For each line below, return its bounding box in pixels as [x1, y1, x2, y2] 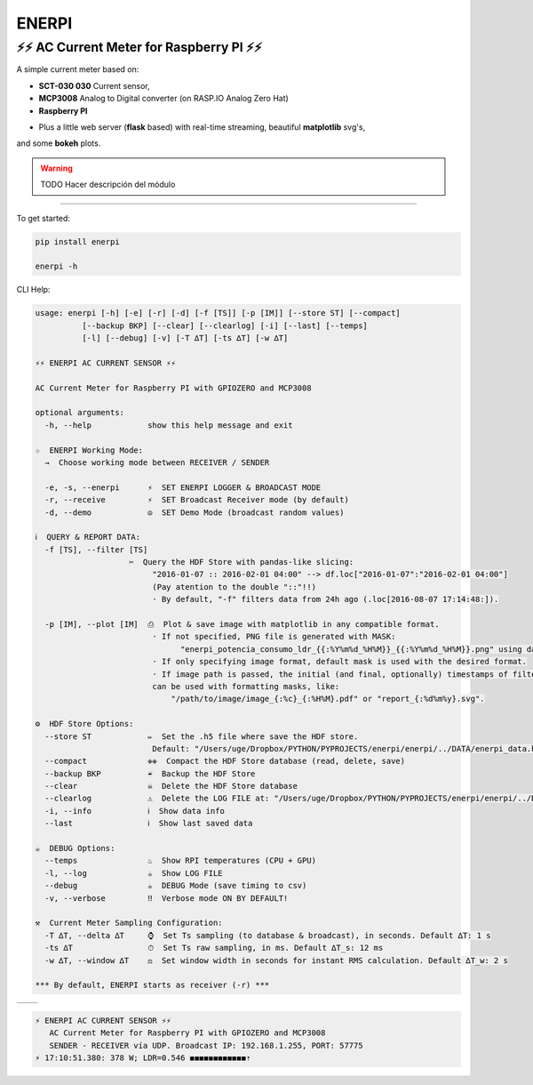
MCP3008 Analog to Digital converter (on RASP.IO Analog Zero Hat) [38, 93, 289, 104]
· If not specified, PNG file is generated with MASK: [152, 631, 396, 642]
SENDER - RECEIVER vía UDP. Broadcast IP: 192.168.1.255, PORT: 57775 [49, 1041, 363, 1050]
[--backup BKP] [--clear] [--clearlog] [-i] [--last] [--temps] [81, 320, 369, 331]
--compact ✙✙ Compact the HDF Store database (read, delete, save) [44, 756, 406, 767]
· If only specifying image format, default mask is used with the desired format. [152, 656, 528, 667]
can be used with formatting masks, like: [152, 681, 340, 691]
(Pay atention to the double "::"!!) [152, 582, 317, 591]
